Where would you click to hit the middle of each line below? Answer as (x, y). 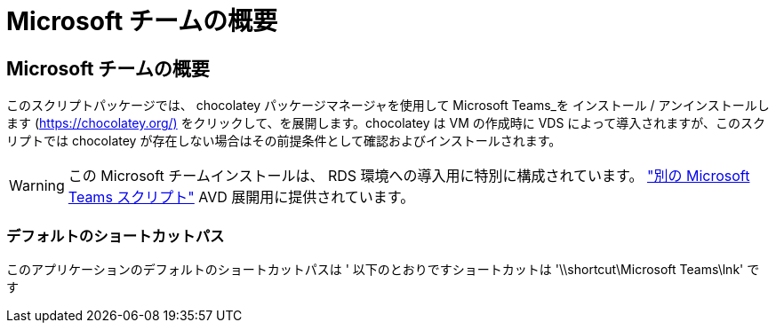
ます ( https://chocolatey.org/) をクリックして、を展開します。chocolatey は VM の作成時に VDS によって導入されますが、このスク (386, 123)
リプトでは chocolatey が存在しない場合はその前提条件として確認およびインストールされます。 (284, 141)
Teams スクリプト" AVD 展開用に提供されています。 (241, 197)
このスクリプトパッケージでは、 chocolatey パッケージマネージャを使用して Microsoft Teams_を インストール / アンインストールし (388, 106)
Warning (37, 186)
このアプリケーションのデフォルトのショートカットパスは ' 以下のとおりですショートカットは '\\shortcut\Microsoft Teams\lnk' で (383, 269)
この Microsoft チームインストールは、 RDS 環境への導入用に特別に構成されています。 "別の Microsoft (409, 176)
